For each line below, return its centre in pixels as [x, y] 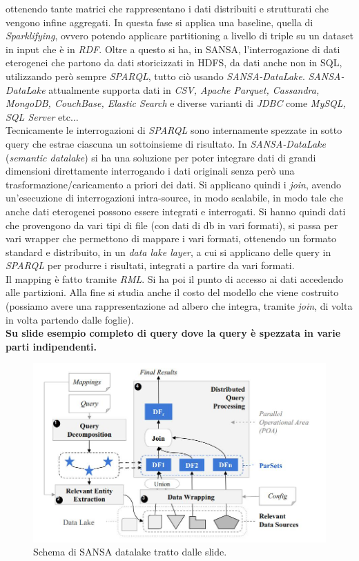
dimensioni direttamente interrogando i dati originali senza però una [150, 171]
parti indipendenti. [51, 346]
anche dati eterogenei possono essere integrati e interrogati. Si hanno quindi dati [176, 211]
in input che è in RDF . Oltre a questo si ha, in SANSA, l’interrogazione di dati [173, 49]
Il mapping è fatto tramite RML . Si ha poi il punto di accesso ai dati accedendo [175, 278]
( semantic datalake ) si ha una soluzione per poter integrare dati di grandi [161, 157]
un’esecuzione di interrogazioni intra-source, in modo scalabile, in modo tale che [175, 198]
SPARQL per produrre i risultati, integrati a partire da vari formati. [150, 265]
